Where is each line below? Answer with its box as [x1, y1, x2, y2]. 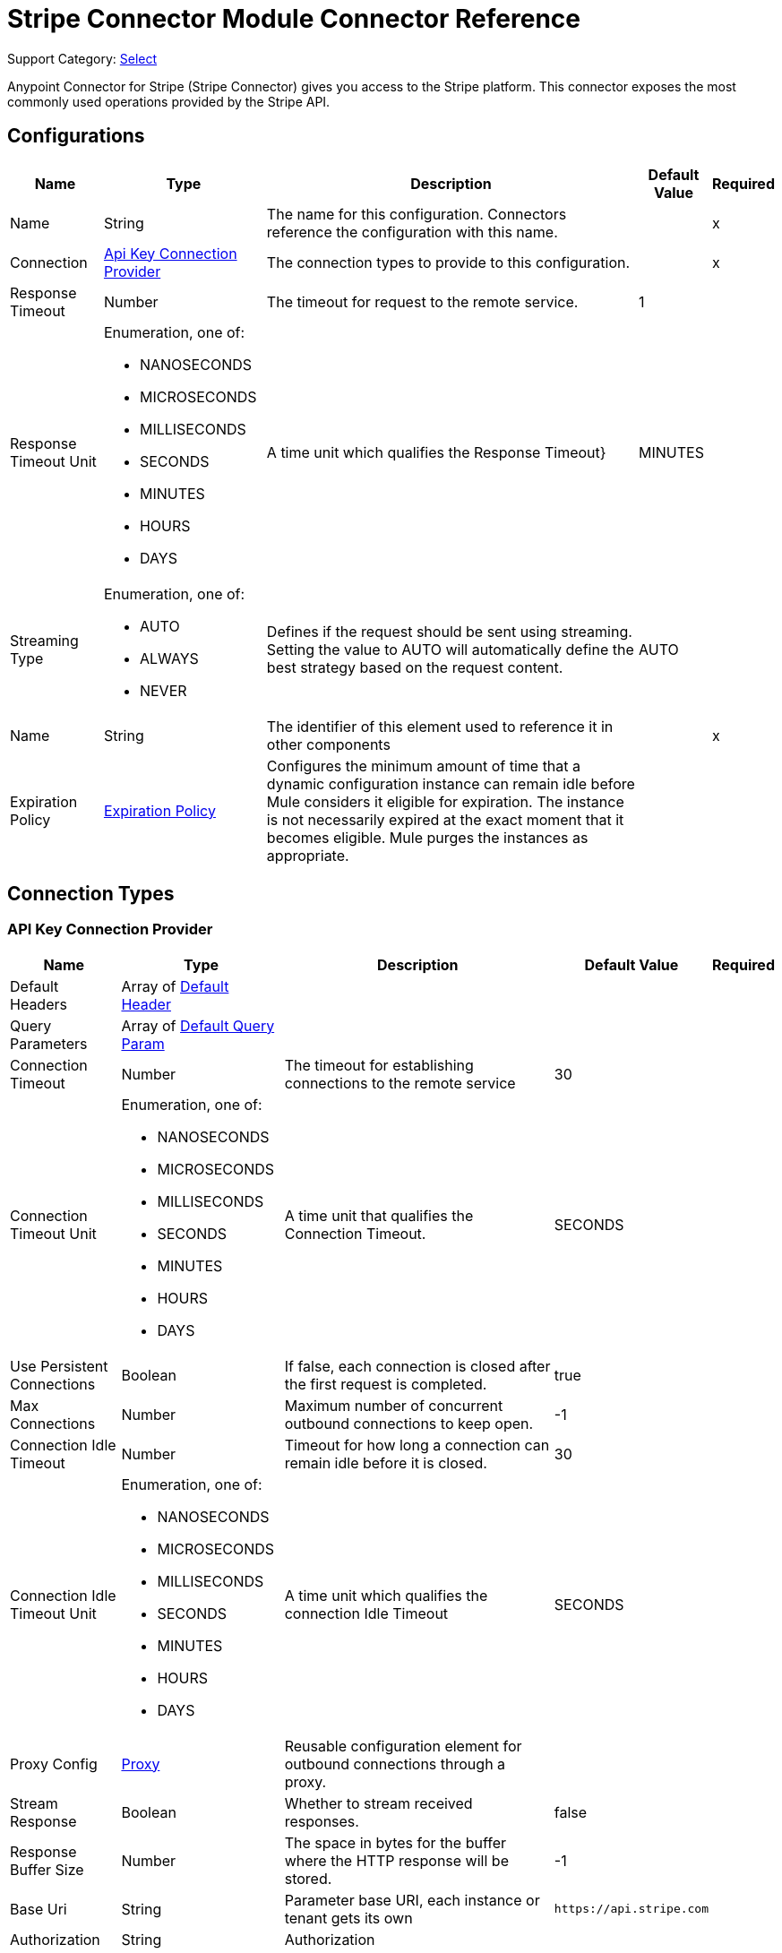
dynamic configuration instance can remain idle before [266, 774, 635, 793]
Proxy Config [10, 1754, 98, 1773]
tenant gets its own [284, 1908, 413, 1927]
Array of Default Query [121, 1016, 275, 1035]
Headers [10, 994, 67, 1013]
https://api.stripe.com [554, 1902, 709, 1916]
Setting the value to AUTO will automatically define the [266, 640, 634, 658]
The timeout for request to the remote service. [266, 292, 579, 311]
